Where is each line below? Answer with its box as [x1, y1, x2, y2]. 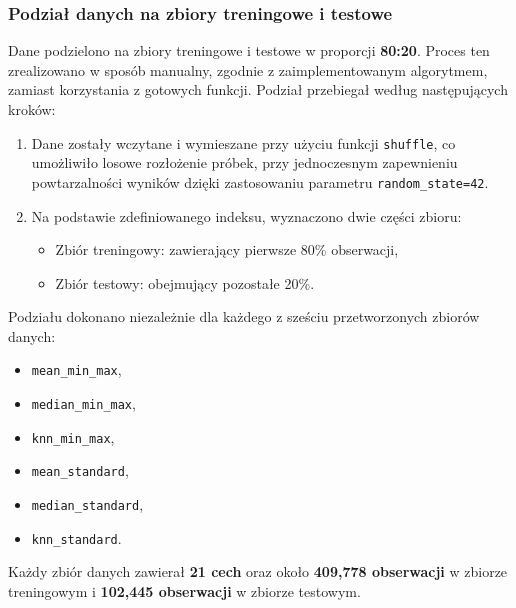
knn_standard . [31, 527, 122, 548]
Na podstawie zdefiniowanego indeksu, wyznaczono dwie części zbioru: [31, 205, 462, 226]
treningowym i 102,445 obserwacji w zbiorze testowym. [8, 581, 361, 601]
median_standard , [31, 494, 144, 515]
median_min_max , [31, 393, 136, 414]
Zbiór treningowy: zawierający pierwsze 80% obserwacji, [55, 239, 399, 260]
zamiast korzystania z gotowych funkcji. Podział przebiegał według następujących [8, 79, 508, 100]
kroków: [8, 99, 56, 119]
